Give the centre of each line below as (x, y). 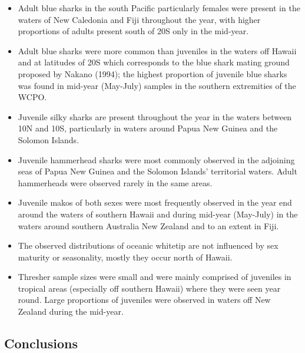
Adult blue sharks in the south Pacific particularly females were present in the (159, 8)
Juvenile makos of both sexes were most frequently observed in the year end (155, 202)
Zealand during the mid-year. (71, 311)
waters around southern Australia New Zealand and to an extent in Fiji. (148, 225)
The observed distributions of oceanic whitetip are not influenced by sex (148, 245)
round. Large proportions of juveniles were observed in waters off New (144, 300)
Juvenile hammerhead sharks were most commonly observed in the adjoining (156, 159)
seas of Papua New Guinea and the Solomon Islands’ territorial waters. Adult (158, 171)
